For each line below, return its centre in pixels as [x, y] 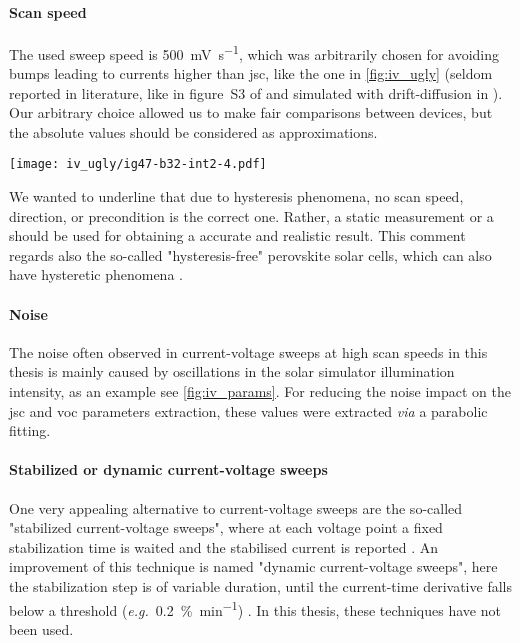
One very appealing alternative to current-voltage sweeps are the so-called [236, 507]
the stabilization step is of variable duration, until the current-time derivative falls [260, 585]
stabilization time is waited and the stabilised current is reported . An [224, 546]
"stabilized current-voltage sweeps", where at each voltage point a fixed [226, 527]
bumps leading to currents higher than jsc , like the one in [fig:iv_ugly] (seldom [251, 73]
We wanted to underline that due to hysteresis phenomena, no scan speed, [236, 196]
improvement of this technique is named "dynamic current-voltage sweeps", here [253, 566]
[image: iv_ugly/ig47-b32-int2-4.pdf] [138, 164]
